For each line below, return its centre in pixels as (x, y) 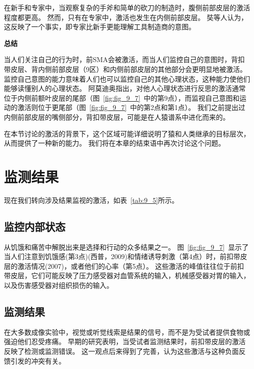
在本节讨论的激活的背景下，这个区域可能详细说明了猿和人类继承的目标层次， (127, 133)
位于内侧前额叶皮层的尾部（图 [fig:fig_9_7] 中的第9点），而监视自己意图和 (122, 98)
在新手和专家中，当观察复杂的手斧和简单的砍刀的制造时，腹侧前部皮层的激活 (127, 7)
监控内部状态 (35, 226)
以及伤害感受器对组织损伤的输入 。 (59, 285)
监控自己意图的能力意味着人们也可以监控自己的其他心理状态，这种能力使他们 (127, 78)
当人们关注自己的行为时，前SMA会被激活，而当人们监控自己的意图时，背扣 (125, 59)
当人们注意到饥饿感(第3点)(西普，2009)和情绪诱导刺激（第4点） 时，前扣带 (122, 256)
